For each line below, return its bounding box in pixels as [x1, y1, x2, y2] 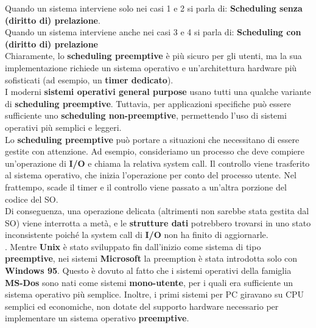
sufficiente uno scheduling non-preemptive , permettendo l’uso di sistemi [5, 109, 287, 122]
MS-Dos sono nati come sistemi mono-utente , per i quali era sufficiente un [5, 276, 293, 288]
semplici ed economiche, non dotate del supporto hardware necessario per [5, 299, 279, 312]
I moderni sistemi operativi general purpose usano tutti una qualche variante [5, 85, 311, 98]
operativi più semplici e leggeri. [5, 120, 122, 133]
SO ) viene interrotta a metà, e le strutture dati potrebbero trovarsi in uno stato [5, 216, 311, 229]
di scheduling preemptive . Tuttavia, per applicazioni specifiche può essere [5, 97, 291, 110]
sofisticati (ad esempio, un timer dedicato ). [5, 73, 174, 86]
